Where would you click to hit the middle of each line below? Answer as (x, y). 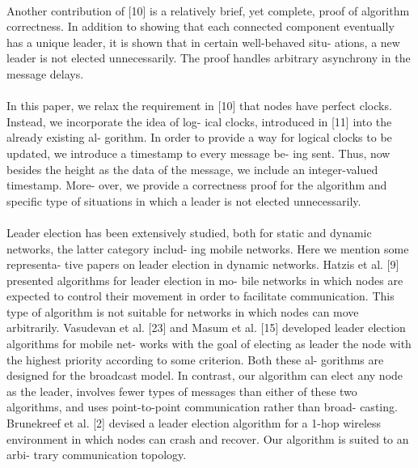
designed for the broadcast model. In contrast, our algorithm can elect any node (205, 375)
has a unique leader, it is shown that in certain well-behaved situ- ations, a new (203, 42)
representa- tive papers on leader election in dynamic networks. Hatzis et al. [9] (203, 264)
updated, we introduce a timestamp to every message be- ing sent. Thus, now (198, 153)
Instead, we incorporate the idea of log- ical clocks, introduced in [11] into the (199, 121)
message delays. (45, 73)
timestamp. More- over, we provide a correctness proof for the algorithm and (197, 185)
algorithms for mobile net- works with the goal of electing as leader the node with (209, 344)
